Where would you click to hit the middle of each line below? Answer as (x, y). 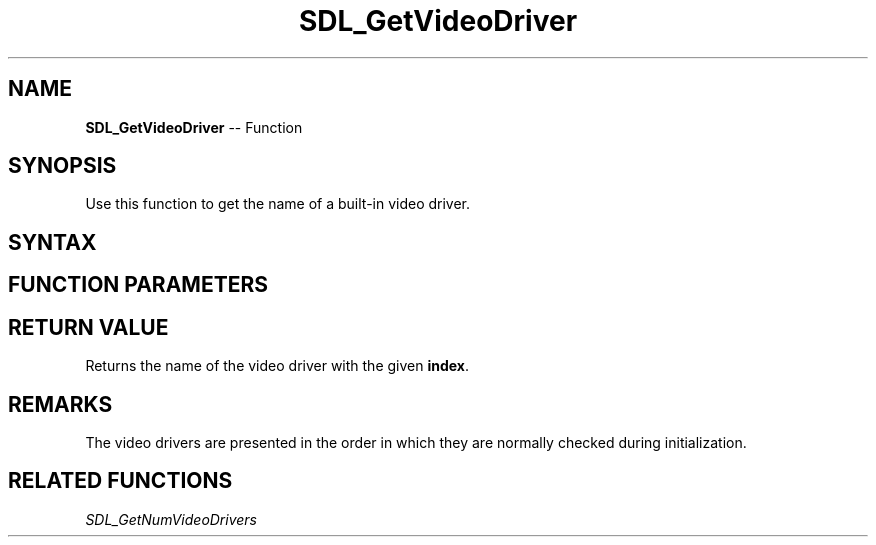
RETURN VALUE (88, 327)
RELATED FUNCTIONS (120, 481)
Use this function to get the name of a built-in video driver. (278, 204)
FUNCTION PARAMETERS (138, 285)
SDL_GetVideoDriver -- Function (194, 127)
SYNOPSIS (62, 166)
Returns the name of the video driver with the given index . (277, 366)
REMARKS (60, 404)
